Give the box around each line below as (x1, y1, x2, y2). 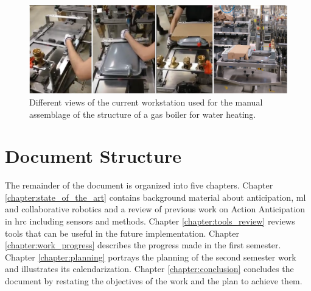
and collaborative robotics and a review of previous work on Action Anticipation (5, 203, 306, 215)
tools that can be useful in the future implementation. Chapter (5, 226, 239, 239)
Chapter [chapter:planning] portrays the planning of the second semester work (5, 250, 296, 263)
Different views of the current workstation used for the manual (29, 95, 263, 108)
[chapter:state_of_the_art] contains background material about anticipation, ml (5, 190, 306, 203)
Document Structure (5, 143, 182, 168)
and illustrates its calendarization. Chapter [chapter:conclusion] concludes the (5, 262, 294, 275)
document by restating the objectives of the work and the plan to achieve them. (5, 274, 302, 287)
